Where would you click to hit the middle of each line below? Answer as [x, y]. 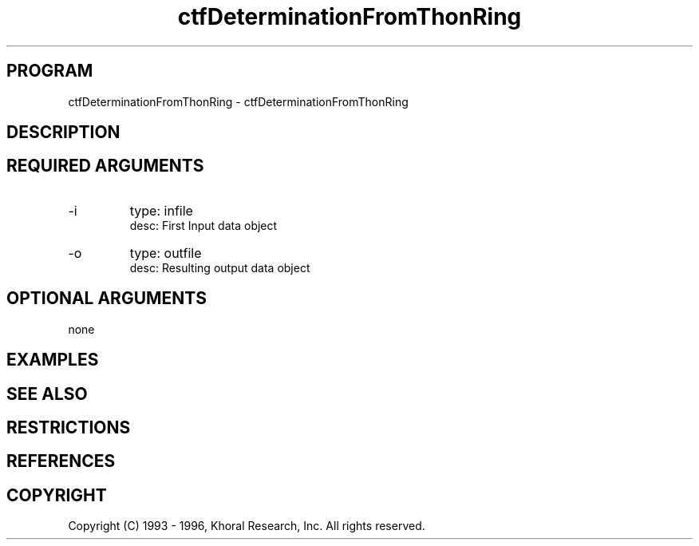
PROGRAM [50, 71]
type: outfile [166, 253]
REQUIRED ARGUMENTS [105, 166]
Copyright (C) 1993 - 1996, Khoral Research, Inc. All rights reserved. [247, 526]
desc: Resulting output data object [220, 267]
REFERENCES [61, 461]
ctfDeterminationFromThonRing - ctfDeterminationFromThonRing [238, 101]
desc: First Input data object [203, 225]
